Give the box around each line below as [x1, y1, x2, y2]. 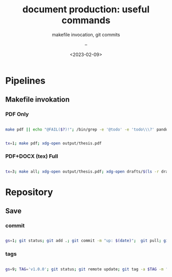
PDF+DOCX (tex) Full [5, 153, 58, 160]
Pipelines [5, 75, 46, 86]
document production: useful [22, 4, 150, 15]
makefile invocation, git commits [52, 31, 120, 38]
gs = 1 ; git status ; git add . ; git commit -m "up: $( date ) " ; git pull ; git [5, 238, 170, 244]
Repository [5, 186, 53, 198]
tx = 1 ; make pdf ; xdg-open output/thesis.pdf [5, 140, 102, 146]
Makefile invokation [5, 95, 70, 104]
